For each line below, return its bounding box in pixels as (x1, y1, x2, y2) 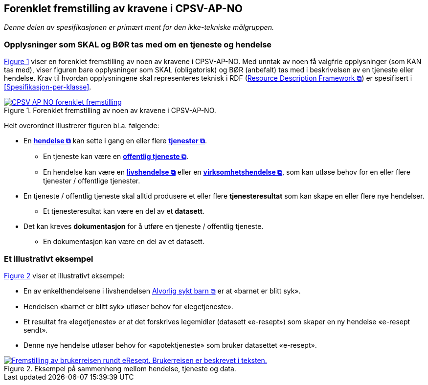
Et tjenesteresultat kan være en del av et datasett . (43, 207, 204, 216)
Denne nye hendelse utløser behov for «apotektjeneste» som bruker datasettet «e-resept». (23, 340, 317, 349)
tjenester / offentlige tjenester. (43, 177, 140, 185)
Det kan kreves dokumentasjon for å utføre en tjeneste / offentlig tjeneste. (23, 222, 264, 231)
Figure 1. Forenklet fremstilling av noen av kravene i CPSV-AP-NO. (4, 106, 216, 115)
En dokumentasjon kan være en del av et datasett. (43, 237, 204, 246)
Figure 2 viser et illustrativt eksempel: (4, 271, 125, 280)
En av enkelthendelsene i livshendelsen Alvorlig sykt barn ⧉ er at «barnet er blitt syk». (23, 286, 301, 295)
